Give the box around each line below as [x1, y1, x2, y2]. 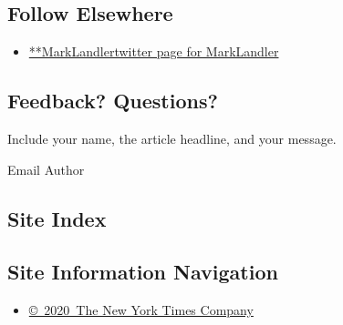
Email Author [7, 159, 85, 178]
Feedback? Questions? [7, 86, 218, 115]
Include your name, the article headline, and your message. [7, 129, 337, 147]
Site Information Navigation [7, 258, 278, 286]
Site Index [7, 204, 107, 232]
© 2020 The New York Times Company [28, 300, 254, 320]
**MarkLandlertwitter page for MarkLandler [28, 42, 279, 61]
